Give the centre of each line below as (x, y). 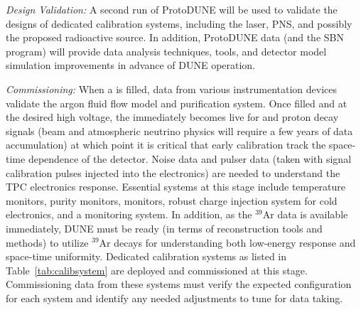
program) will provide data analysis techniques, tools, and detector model (166, 51)
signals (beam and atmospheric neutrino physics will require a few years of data (179, 130)
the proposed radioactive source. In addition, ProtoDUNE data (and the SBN (175, 37)
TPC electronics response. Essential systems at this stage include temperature (176, 187)
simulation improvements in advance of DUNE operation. (131, 65)
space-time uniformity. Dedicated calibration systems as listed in (146, 256)
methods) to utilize (47, 242)
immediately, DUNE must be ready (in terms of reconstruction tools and (164, 228)
